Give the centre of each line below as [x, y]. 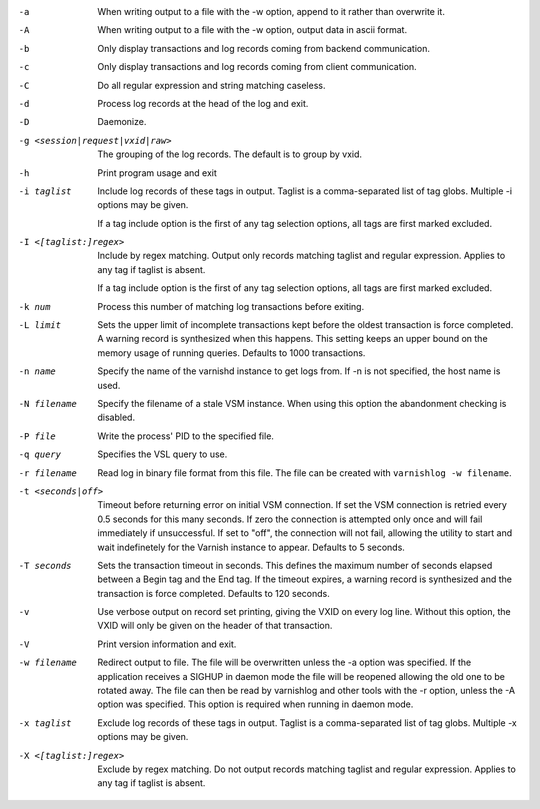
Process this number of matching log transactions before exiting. [231, 306]
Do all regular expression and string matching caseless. [211, 85]
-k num [34, 306]
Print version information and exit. [167, 644]
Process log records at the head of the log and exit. [203, 103]
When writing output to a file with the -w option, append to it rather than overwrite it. [271, 11]
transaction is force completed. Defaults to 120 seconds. [213, 593]
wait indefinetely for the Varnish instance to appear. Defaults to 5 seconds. [251, 547]
